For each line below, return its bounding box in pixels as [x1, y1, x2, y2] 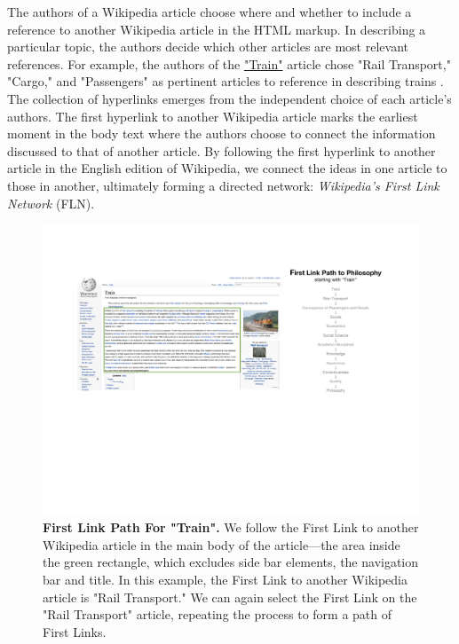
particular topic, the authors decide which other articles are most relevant [7, 37, 408, 56]
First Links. [43, 622, 107, 640]
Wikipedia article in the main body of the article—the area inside [43, 535, 400, 554]
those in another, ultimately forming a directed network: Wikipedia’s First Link [7, 176, 439, 194]
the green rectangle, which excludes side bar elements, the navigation [43, 553, 419, 571]
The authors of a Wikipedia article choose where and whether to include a [7, 3, 412, 20]
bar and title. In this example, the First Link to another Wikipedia [43, 570, 408, 589]
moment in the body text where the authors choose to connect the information [7, 124, 436, 143]
